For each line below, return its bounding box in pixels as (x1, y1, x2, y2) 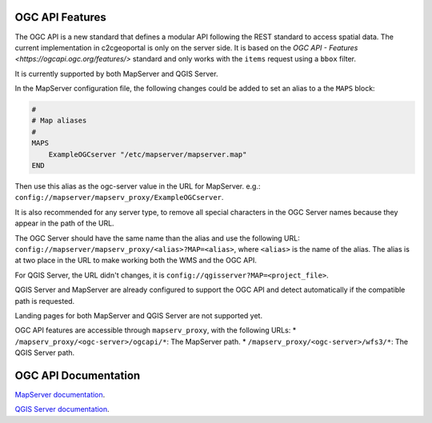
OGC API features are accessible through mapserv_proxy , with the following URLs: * (14, 325, 297, 335)
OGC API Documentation (14, 369, 141, 382)
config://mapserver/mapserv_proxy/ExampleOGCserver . (14, 193, 224, 202)
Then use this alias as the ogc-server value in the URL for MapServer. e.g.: (14, 182, 261, 191)
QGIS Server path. (14, 348, 75, 357)
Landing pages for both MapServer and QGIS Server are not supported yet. (14, 310, 263, 320)
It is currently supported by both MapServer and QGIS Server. (14, 69, 218, 78)
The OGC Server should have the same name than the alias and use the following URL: (14, 233, 300, 243)
